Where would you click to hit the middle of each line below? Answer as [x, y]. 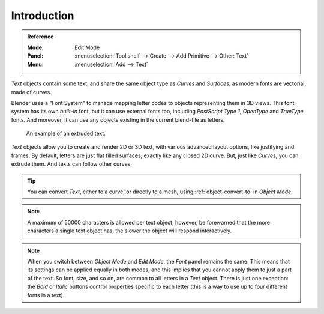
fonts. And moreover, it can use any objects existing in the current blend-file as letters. [118, 119]
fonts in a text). [46, 295]
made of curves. [31, 92]
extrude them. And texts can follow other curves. [71, 164]
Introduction [43, 16]
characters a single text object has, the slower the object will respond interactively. [130, 231]
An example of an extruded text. [66, 134]
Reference [40, 37]
